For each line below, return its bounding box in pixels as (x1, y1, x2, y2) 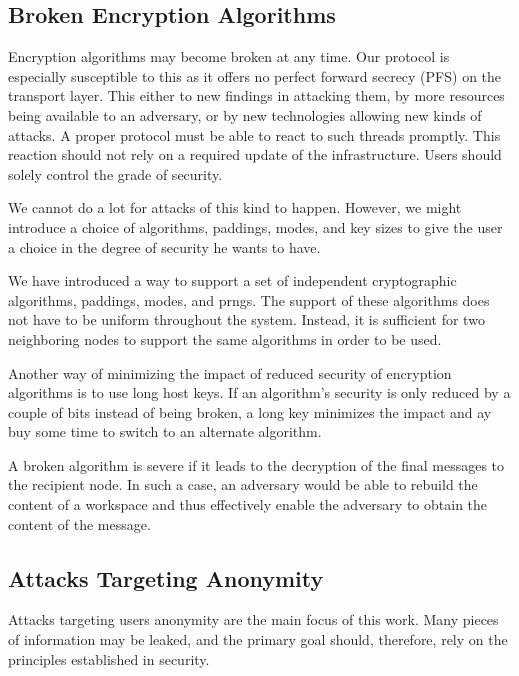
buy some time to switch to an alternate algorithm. (8, 421, 322, 442)
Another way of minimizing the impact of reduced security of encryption (8, 362, 452, 383)
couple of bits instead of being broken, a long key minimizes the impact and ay (8, 401, 492, 422)
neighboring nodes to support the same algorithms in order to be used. (8, 328, 442, 349)
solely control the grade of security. (8, 163, 223, 184)
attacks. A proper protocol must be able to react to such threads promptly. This (8, 124, 501, 145)
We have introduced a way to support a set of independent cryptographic (8, 270, 457, 291)
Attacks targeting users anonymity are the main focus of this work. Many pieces (8, 609, 499, 630)
